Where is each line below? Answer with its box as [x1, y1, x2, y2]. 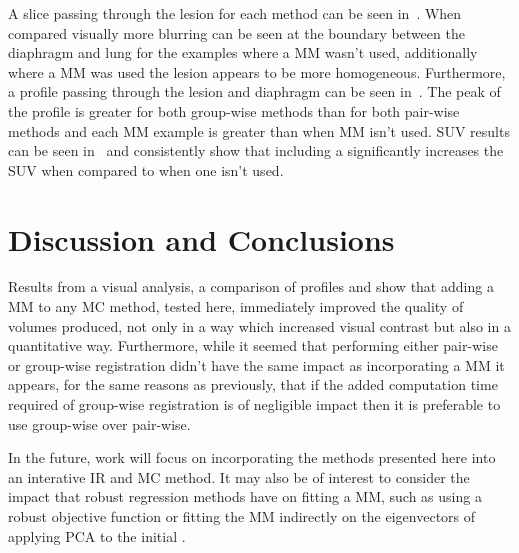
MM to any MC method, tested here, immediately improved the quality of [8, 296, 464, 317]
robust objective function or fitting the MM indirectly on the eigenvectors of [8, 506, 476, 526]
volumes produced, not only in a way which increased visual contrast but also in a [8, 315, 511, 336]
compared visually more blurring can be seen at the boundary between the [8, 22, 465, 43]
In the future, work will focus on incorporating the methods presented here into [8, 447, 496, 468]
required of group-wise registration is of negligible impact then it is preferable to [8, 394, 501, 415]
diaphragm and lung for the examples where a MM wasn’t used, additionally [8, 42, 478, 63]
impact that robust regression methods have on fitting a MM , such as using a [8, 486, 482, 507]
